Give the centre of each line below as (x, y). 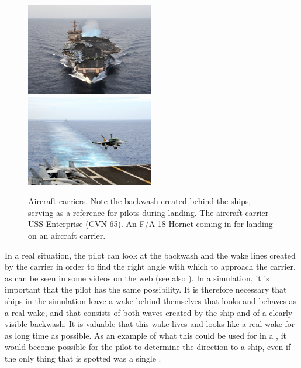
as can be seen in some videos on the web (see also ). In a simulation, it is (137, 278)
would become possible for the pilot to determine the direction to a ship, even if (148, 347)
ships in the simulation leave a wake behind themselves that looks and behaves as (151, 301)
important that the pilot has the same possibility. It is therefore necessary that (146, 289)
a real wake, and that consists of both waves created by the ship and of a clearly (149, 312)
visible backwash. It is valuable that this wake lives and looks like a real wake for (150, 324)
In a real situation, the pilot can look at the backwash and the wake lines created (150, 255)
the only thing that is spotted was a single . (83, 358)
